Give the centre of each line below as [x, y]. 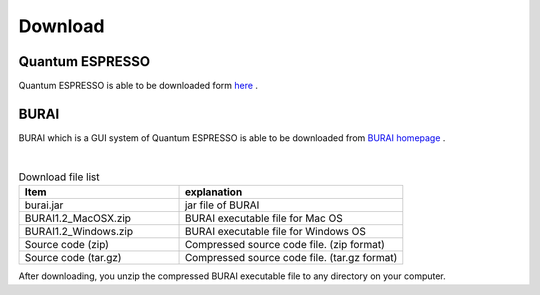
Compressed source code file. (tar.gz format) [291, 258]
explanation [213, 192]
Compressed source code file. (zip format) [284, 245]
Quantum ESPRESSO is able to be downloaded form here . [138, 86]
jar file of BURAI [222, 205]
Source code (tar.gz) [73, 258]
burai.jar [44, 205]
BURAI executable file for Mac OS [264, 218]
